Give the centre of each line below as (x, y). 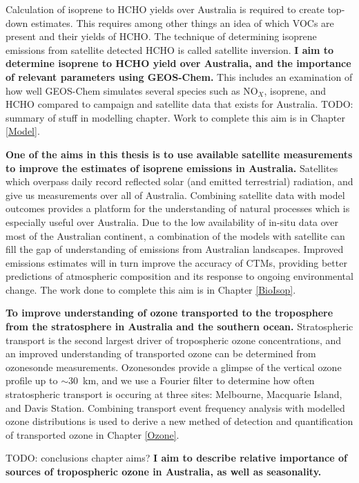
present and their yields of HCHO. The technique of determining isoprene (161, 36)
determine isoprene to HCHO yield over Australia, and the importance (178, 63)
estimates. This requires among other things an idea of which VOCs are (182, 22)
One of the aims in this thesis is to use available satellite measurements (179, 154)
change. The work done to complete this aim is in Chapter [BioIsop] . (151, 289)
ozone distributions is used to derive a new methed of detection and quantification (179, 421)
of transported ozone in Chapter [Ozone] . (93, 434)
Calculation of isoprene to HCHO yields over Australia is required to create (165, 9)
